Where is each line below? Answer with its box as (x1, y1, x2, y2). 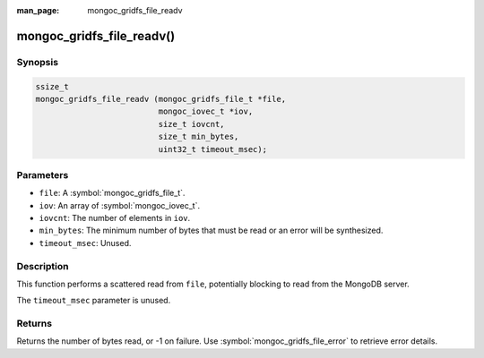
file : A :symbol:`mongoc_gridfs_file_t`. (39, 188, 186, 199)
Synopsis (16, 55, 58, 68)
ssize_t (35, 81, 69, 91)
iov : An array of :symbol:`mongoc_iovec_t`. (39, 200, 201, 210)
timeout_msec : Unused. (39, 237, 132, 248)
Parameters (16, 168, 69, 181)
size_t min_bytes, (158, 132, 239, 142)
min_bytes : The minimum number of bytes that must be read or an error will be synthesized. (39, 225, 384, 236)
